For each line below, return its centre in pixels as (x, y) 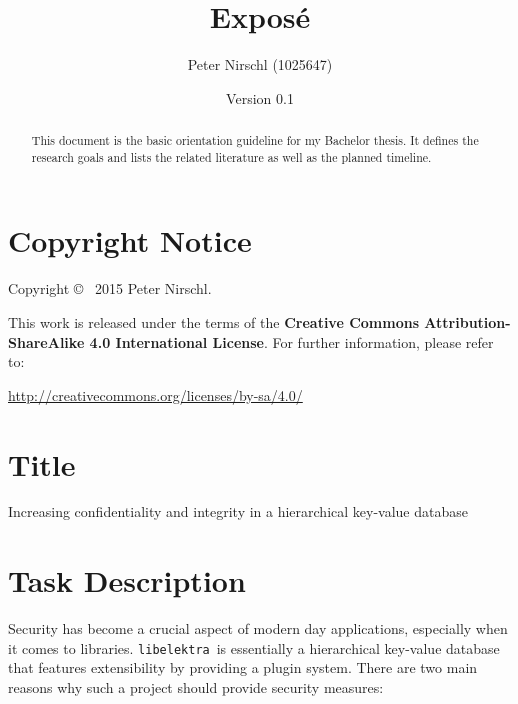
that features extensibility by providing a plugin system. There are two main (243, 667)
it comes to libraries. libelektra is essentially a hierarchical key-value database (254, 647)
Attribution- (467, 321)
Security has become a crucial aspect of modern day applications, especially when (258, 628)
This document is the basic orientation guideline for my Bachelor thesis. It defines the (255, 140)
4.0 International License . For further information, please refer (291, 341)
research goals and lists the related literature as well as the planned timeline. (231, 156)
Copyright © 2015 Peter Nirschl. (110, 288)
